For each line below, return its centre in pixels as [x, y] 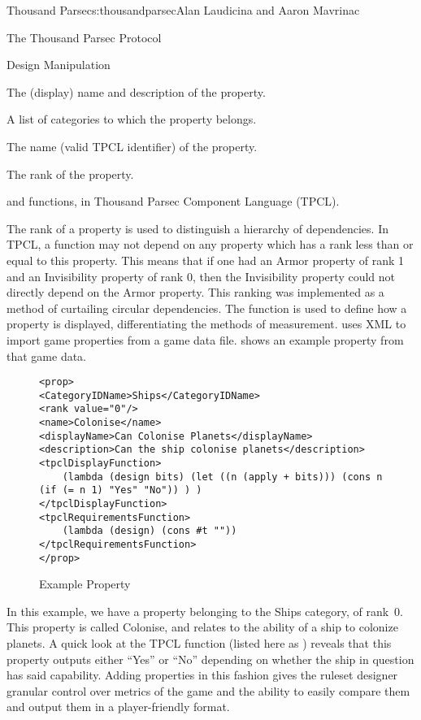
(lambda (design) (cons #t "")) [150, 531]
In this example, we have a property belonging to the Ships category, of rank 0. [205, 611]
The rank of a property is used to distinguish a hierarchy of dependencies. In [197, 228]
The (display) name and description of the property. [136, 91]
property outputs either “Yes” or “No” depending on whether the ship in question [210, 659]
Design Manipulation [59, 65]
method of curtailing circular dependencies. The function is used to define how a [207, 308]
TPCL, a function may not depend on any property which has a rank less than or [210, 244]
